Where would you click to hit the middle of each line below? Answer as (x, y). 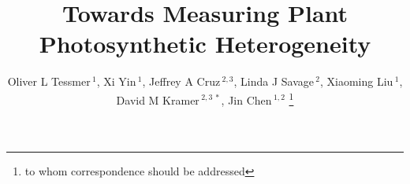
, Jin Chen (246, 99)
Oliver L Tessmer (49, 81)
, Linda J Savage (274, 81)
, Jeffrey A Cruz (181, 81)
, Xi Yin (116, 81)
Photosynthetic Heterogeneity (205, 44)
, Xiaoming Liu (357, 81)
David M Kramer (158, 99)
